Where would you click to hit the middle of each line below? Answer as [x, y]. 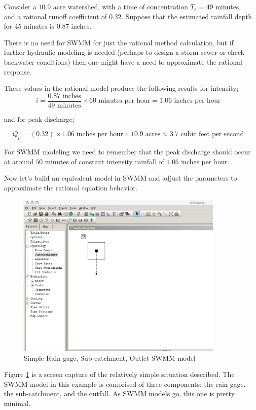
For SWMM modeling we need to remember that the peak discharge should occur [128, 152]
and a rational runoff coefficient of [55, 16]
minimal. [17, 403]
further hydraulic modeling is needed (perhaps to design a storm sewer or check [124, 52]
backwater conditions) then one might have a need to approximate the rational [123, 61]
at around [19, 161]
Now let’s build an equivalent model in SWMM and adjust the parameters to [121, 178]
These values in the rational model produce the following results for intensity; [121, 88]
